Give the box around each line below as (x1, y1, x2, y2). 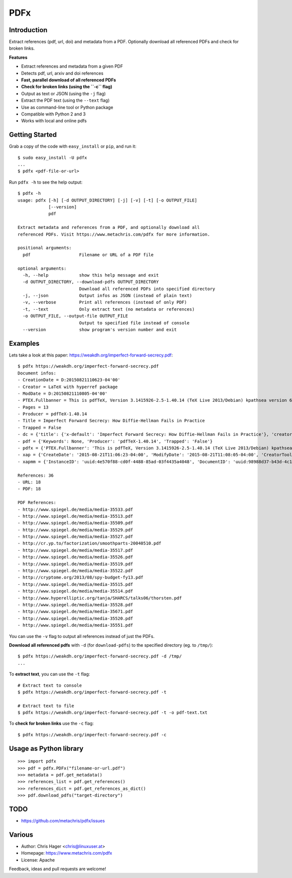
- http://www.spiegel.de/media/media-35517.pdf (18, 547, 133, 553)
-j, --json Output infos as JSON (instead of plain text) (22, 293, 192, 299)
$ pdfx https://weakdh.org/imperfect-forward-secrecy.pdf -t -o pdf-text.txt (18, 710, 208, 715)
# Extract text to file (18, 703, 74, 709)
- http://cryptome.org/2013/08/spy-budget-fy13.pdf (18, 575, 144, 580)
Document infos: (18, 370, 56, 376)
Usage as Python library (9, 744, 84, 752)
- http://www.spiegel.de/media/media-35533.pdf (18, 506, 133, 512)
